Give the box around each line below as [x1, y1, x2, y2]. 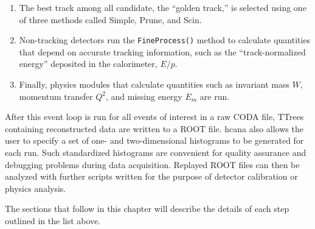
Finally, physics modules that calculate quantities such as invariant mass [19, 78, 289, 91]
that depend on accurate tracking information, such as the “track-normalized [19, 45, 306, 58]
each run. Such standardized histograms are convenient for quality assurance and [5, 146, 306, 158]
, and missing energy [105, 90, 182, 102]
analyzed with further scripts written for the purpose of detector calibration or [5, 170, 298, 183]
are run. [199, 90, 230, 102]
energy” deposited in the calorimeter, [19, 57, 157, 70]
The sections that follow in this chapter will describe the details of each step [5, 202, 289, 215]
